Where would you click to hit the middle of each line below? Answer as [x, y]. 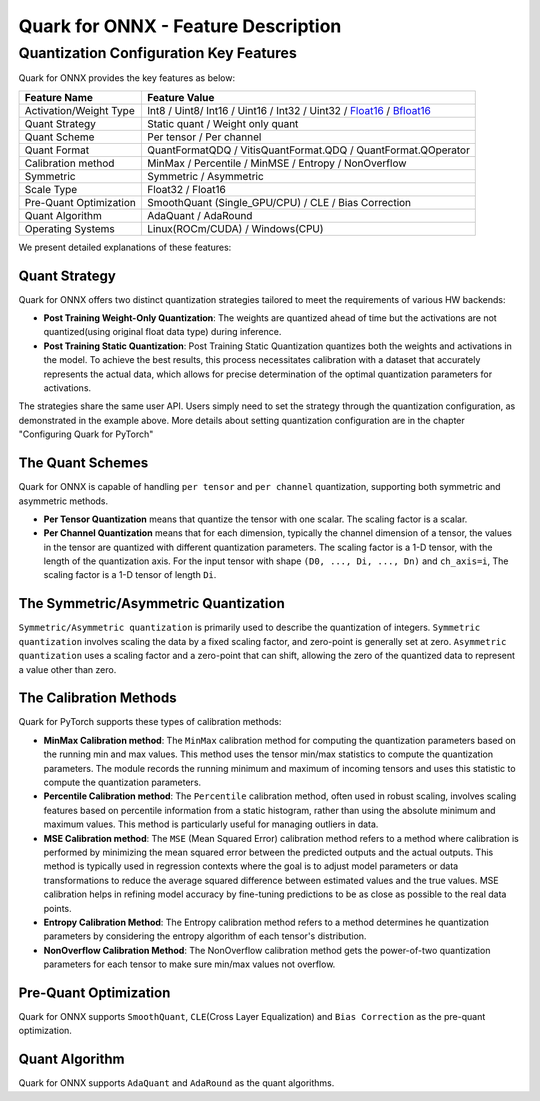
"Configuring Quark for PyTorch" [86, 434]
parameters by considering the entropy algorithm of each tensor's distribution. [205, 936]
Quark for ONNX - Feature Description [180, 26]
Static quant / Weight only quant [222, 123]
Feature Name [59, 97]
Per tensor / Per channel [204, 137]
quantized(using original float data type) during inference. [162, 332]
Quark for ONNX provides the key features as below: [126, 78]
